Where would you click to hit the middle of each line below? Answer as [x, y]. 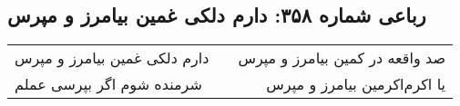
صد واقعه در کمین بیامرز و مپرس [342, 58]
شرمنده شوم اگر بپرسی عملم [108, 84]
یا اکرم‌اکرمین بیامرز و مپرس [356, 84]
